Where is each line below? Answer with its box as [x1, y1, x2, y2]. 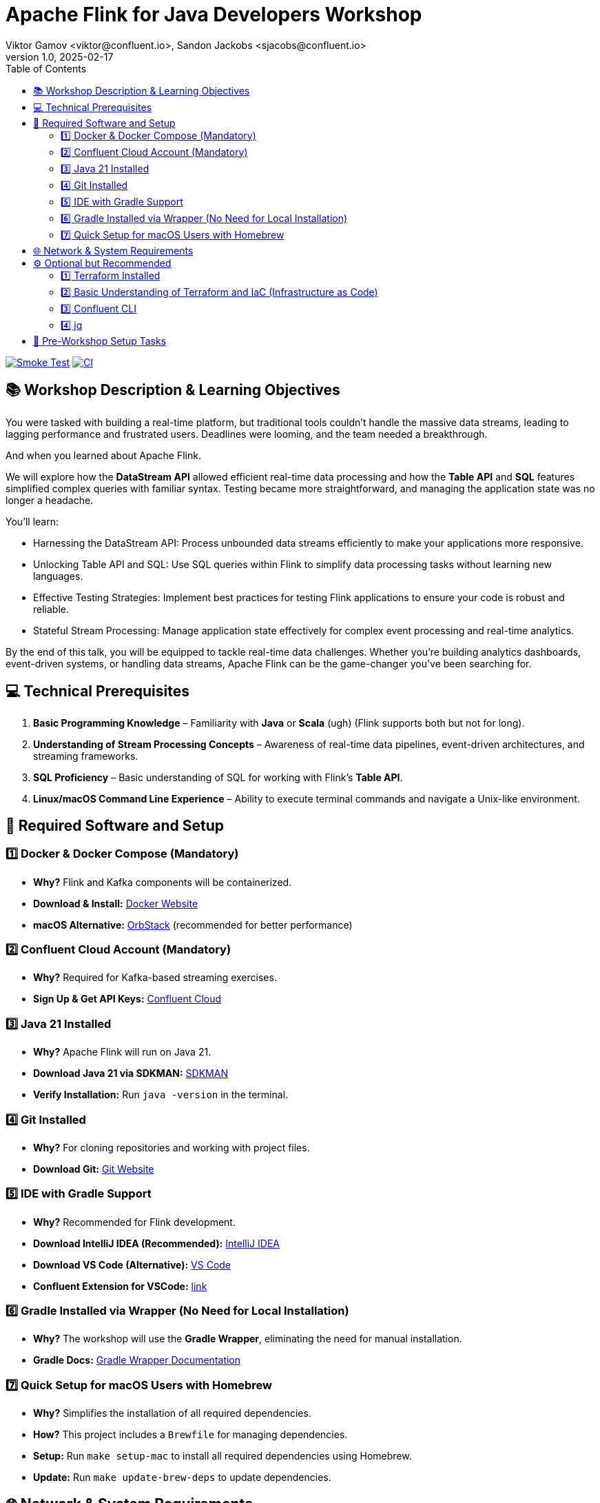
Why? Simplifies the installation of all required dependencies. [33, 1407, 311, 1420]
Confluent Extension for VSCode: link [33, 1280, 207, 1292]
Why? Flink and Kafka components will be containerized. [33, 876, 292, 888]
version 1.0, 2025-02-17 [6, 50, 114, 63]
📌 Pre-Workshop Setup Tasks [33, 334, 167, 347]
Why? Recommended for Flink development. [33, 1215, 236, 1228]
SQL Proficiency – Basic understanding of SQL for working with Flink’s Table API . [33, 771, 403, 784]
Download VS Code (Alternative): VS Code [33, 1258, 231, 1271]
